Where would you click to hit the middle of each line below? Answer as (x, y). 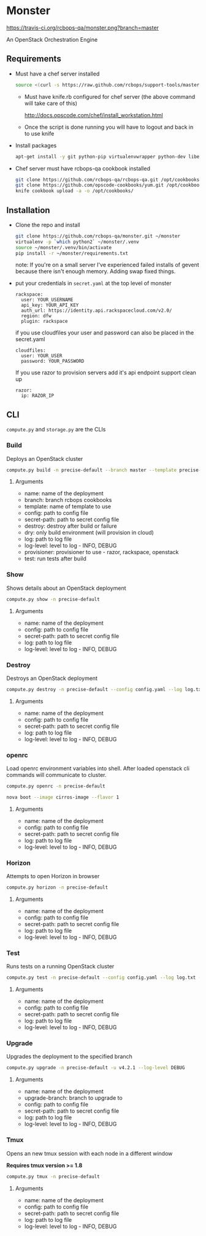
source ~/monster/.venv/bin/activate (63, 247)
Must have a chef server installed (57, 74)
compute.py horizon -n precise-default (57, 887)
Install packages (36, 145)
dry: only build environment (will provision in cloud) (89, 533)
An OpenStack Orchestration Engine (52, 39)
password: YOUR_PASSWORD (53, 361)
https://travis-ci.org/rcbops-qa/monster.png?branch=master (83, 28)
